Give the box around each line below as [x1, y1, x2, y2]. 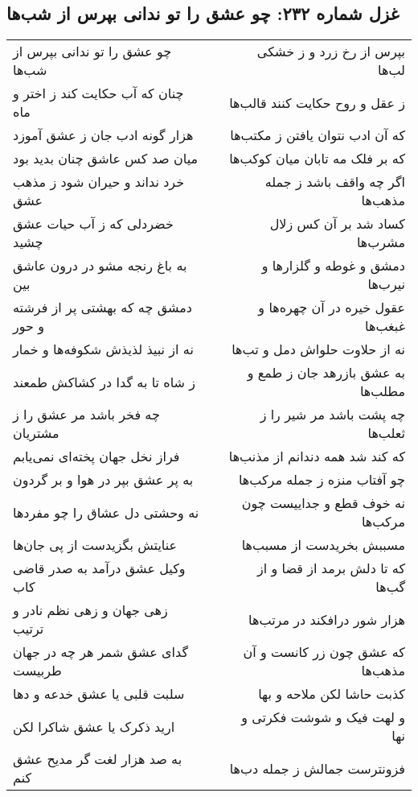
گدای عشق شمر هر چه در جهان [13, 642, 189, 662]
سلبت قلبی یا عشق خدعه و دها [13, 684, 185, 704]
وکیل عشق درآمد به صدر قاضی [13, 559, 186, 578]
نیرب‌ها [367, 275, 405, 294]
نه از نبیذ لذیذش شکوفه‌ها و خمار [13, 340, 194, 359]
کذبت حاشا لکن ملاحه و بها [258, 684, 405, 704]
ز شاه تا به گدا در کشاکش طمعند [13, 372, 196, 391]
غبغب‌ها [365, 316, 405, 336]
